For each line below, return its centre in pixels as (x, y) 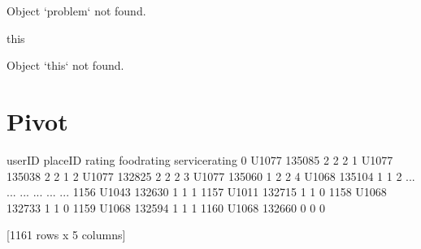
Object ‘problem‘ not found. (76, 11)
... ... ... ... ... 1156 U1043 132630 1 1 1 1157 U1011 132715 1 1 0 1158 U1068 (197, 192)
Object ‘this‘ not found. (65, 65)
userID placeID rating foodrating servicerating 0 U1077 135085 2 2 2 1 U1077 (200, 159)
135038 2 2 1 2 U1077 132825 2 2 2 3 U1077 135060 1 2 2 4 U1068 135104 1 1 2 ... (211, 176)
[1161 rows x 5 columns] (66, 235)
